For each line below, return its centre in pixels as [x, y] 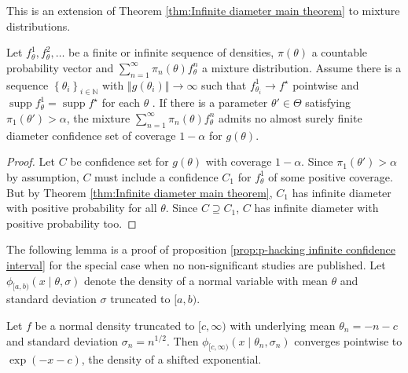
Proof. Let [31, 161]
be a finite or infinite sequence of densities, [171, 52]
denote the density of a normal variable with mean [206, 280]
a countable [340, 52]
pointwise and [326, 84]
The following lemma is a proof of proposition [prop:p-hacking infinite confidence [201, 249]
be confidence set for [119, 161]
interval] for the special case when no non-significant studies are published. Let [196, 264]
